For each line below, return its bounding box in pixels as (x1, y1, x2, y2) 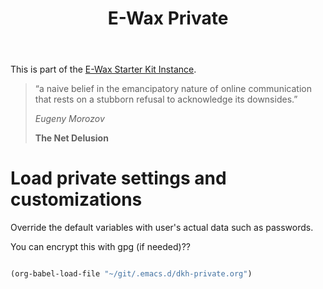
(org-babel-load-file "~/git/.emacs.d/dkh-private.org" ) (10, 269, 253, 279)
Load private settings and (10, 167, 227, 190)
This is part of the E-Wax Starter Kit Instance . (10, 63, 197, 76)
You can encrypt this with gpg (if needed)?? (10, 241, 191, 253)
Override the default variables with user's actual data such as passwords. (10, 222, 314, 234)
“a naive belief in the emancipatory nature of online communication (34, 83, 312, 95)
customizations (10, 188, 143, 211)
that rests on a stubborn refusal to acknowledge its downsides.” (34, 93, 298, 106)
